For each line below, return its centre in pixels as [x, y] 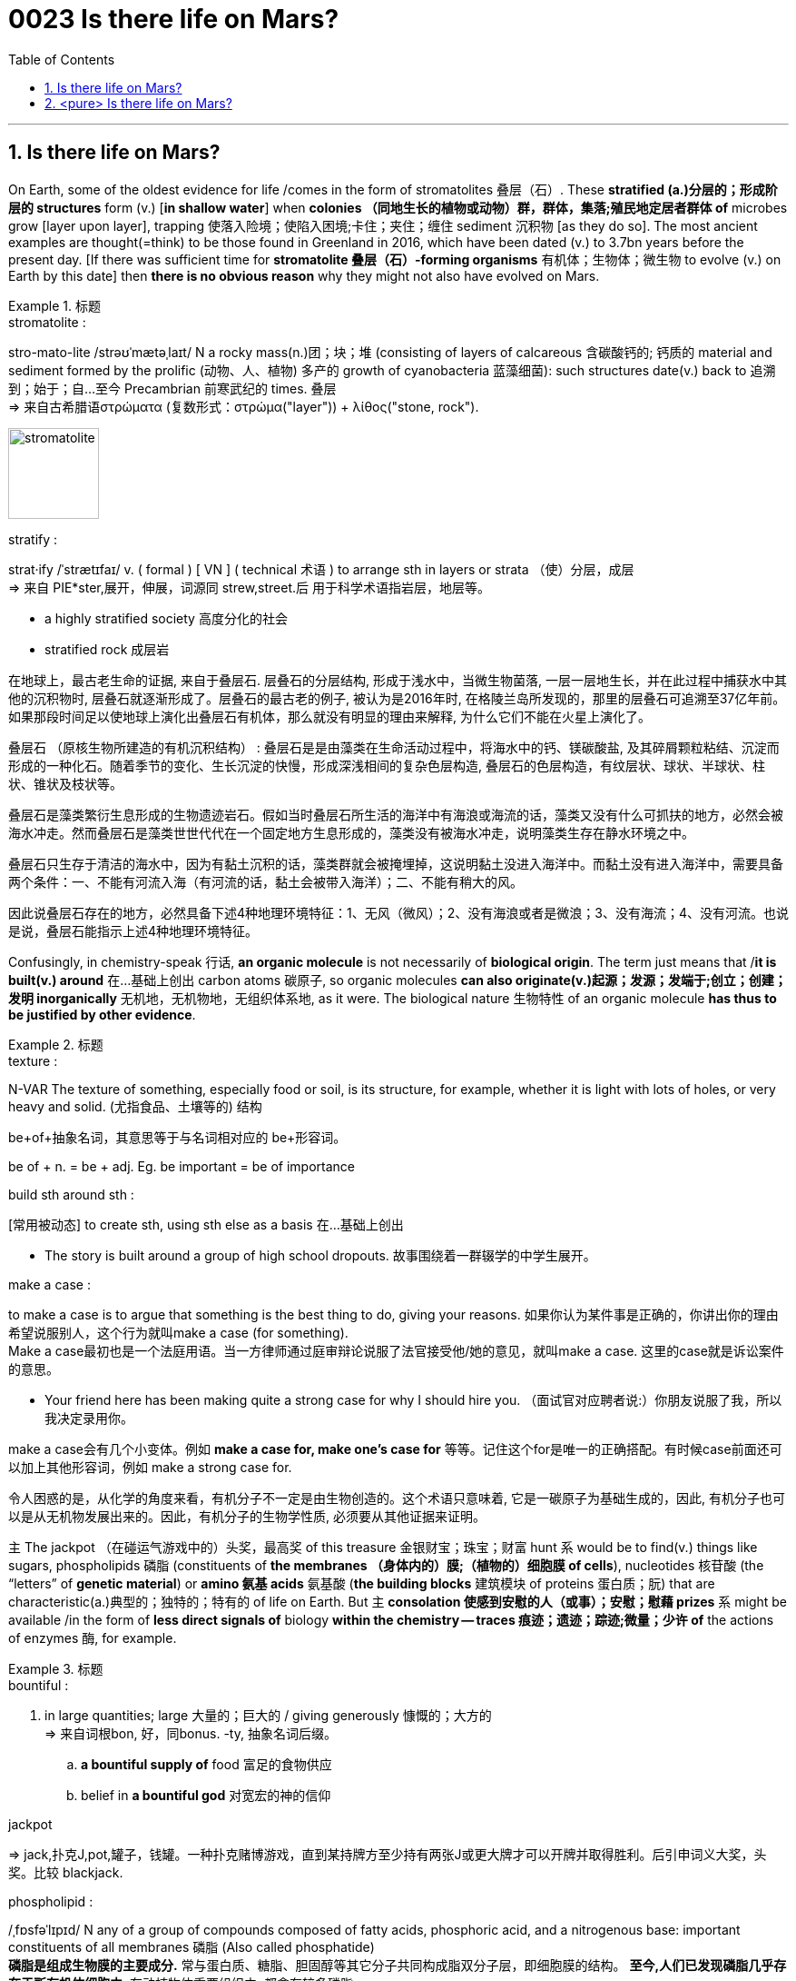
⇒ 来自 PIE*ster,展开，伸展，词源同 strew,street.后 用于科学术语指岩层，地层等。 [249, 587]
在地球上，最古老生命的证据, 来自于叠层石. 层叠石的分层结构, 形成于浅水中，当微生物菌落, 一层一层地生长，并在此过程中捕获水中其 [398, 680]
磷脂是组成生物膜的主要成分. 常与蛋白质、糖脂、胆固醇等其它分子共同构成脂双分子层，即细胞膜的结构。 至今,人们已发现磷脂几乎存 [398, 1965]
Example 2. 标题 [56, 1044]
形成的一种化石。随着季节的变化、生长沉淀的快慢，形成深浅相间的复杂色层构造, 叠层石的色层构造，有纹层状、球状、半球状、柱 [387, 765]
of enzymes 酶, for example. [93, 1638]
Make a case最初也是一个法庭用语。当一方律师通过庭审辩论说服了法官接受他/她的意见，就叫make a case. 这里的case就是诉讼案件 [396, 1350]
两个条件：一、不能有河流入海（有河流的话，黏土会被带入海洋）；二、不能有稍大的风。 [265, 881]
